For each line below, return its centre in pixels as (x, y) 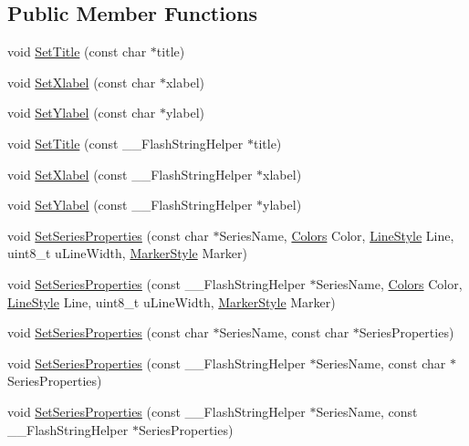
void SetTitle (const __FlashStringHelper (125, 143)
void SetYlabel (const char (82, 113)
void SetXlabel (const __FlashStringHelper (130, 174)
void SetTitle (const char (77, 52)
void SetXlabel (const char (82, 82)
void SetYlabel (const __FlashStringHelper (130, 205)
